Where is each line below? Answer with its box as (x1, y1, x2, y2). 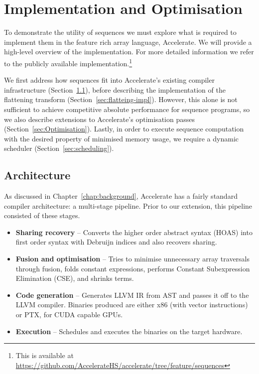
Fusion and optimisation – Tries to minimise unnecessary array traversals (15, 253, 250, 264)
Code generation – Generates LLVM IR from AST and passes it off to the (15, 289, 249, 300)
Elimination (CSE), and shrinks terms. (15, 273, 134, 283)
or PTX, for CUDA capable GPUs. (15, 309, 123, 320)
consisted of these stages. (4, 210, 80, 221)
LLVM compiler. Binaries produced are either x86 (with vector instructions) (15, 299, 248, 310)
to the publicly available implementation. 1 (4, 56, 132, 68)
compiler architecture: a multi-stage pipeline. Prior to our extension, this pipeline (4, 200, 253, 211)
